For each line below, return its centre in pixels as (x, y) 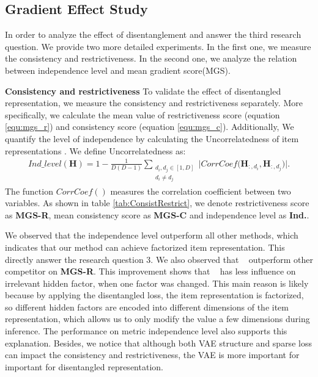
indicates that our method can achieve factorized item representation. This (145, 247)
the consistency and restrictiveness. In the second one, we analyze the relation (151, 58)
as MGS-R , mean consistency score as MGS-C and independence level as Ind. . (157, 214)
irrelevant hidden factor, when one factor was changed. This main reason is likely (157, 283)
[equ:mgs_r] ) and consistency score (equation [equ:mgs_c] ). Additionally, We (150, 127)
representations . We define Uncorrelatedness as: (95, 150)
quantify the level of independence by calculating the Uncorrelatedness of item (152, 138)
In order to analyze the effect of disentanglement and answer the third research (153, 34)
